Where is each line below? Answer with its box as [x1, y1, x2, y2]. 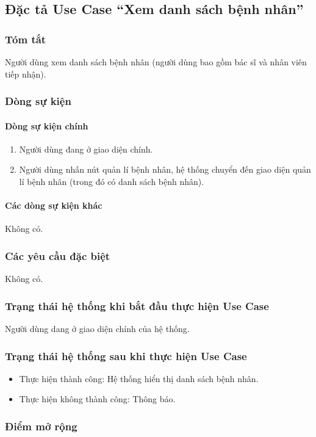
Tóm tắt [5, 31, 46, 46]
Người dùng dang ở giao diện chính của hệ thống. [5, 322, 190, 335]
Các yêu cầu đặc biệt [5, 248, 110, 263]
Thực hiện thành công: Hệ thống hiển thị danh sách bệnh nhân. [19, 372, 259, 385]
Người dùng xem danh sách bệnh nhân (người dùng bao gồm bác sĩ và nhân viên [5, 56, 307, 68]
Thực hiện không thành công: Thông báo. [19, 392, 176, 405]
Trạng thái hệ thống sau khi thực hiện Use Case [5, 348, 247, 363]
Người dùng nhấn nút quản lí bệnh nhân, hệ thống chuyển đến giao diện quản [19, 163, 311, 176]
